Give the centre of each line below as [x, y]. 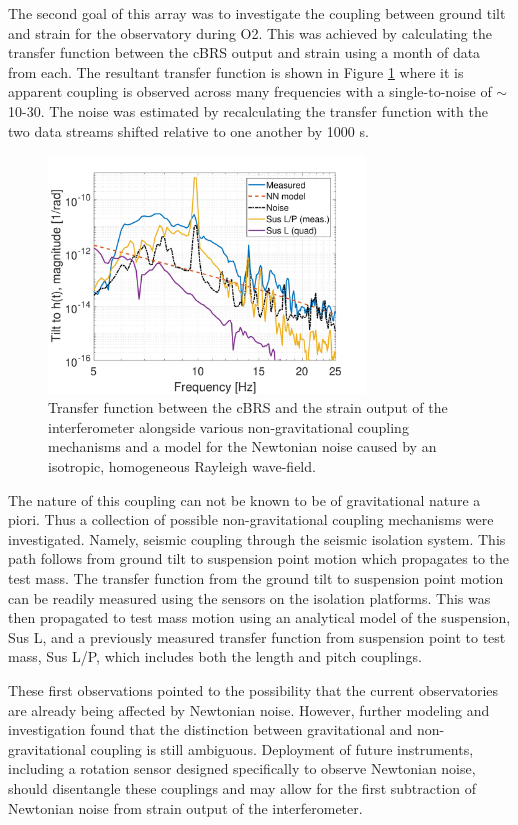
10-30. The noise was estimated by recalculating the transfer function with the [248, 110]
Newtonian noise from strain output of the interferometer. [185, 807]
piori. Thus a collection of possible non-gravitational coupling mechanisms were [251, 519]
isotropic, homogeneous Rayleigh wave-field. [182, 466]
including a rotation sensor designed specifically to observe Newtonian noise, [242, 768]
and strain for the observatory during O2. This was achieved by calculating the [250, 32]
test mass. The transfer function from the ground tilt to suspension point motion [256, 578]
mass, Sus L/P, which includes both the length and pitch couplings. [215, 656]
